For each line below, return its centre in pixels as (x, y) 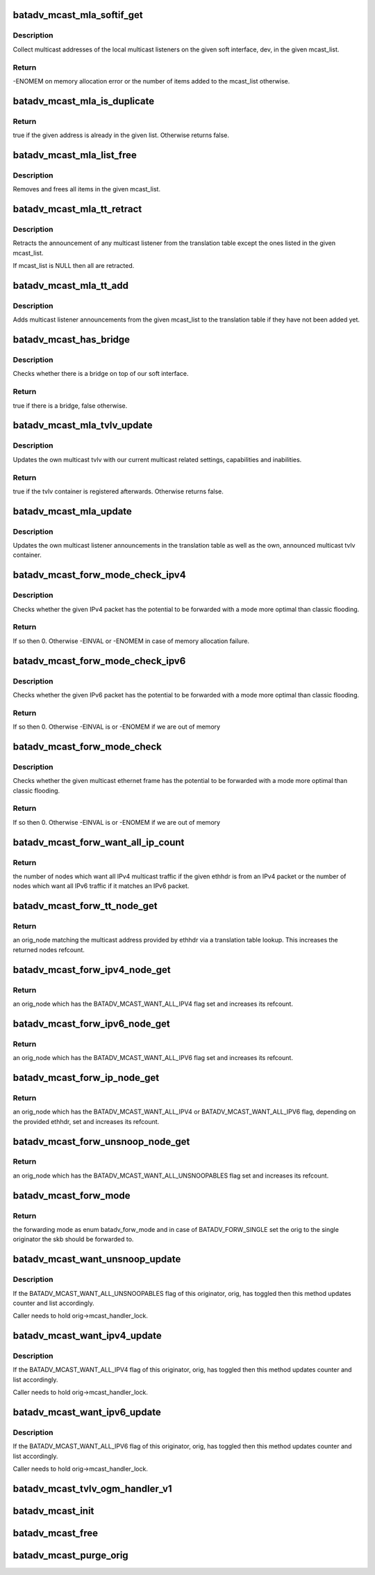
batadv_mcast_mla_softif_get (78, 15)
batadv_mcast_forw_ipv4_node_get (92, 970)
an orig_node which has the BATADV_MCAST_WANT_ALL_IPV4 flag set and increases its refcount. (153, 1004)
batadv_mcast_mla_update (72, 511)
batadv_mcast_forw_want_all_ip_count (99, 842)
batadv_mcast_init (53, 1511)
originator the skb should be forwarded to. (73, 1240)
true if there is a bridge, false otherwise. (70, 405)
